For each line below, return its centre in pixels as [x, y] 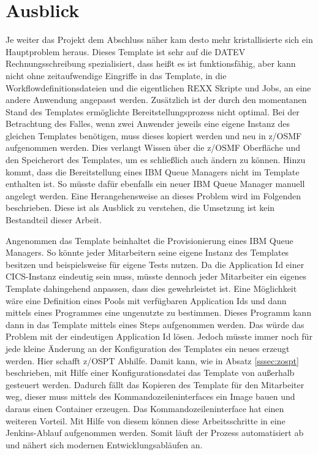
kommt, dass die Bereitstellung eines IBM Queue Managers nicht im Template [153, 171]
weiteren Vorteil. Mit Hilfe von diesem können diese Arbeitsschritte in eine [146, 420]
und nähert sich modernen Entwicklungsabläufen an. [104, 444]
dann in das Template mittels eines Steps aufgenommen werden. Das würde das [155, 324]
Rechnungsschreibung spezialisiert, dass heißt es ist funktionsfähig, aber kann [151, 63]
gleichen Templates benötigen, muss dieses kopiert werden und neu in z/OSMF [154, 135]
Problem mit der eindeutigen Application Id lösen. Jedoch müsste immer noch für [159, 336]
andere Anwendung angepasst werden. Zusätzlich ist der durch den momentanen [156, 100]
